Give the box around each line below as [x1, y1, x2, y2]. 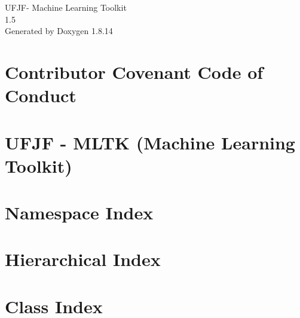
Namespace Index [5, 200, 154, 225]
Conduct [5, 83, 76, 108]
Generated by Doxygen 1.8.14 [5, 25, 113, 37]
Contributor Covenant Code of [5, 59, 264, 84]
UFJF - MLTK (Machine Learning [5, 130, 295, 154]
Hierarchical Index [5, 247, 161, 271]
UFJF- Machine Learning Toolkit [5, 1, 127, 13]
